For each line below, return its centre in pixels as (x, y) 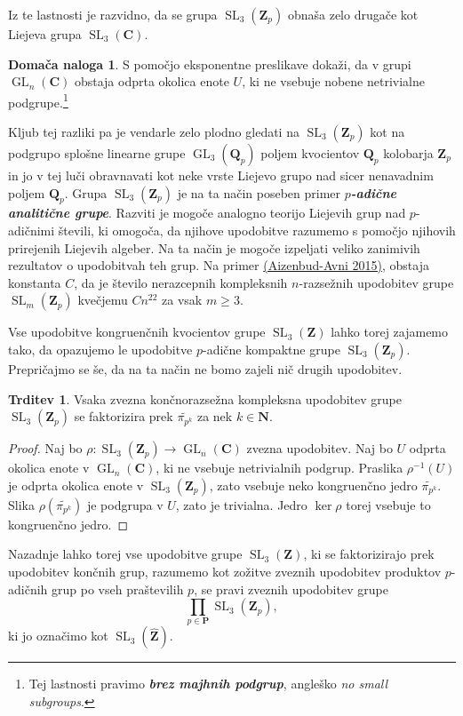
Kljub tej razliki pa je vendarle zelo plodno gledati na (154, 132)
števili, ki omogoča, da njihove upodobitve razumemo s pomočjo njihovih (257, 231)
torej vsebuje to (388, 504)
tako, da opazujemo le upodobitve (100, 349)
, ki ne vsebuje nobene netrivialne (333, 81)
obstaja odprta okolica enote (152, 81)
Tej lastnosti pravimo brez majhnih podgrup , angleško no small (208, 684)
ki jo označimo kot (58, 636)
